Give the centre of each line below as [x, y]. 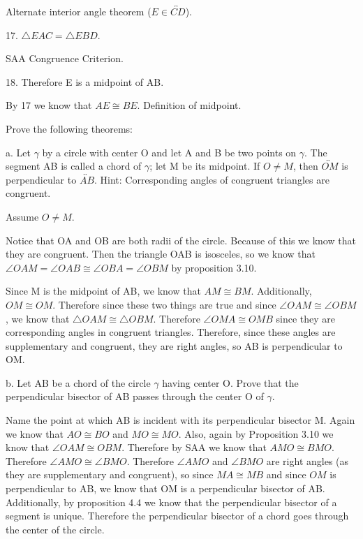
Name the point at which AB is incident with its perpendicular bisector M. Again [180, 420]
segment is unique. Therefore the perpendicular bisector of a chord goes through [177, 516]
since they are [305, 318]
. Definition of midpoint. [189, 105]
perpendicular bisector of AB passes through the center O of [135, 396]
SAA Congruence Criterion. [65, 58]
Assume [22, 216]
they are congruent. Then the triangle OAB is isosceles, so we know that [161, 254]
